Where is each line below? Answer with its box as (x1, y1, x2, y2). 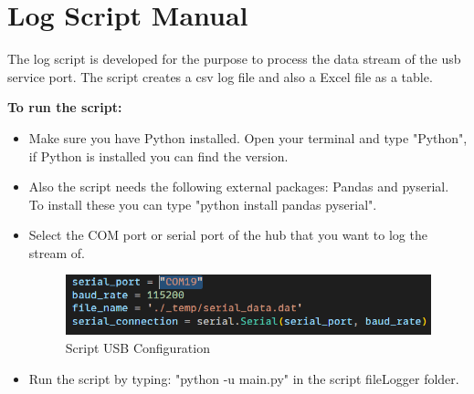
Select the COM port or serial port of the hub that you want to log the (28, 225, 427, 244)
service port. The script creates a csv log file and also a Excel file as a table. (7, 67, 433, 86)
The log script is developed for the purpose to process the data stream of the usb (7, 49, 461, 68)
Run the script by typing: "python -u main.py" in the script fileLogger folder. (28, 368, 459, 388)
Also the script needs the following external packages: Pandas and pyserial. (28, 177, 449, 196)
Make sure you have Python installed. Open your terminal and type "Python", (28, 128, 468, 147)
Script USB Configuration (65, 337, 210, 357)
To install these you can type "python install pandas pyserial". (28, 194, 377, 213)
